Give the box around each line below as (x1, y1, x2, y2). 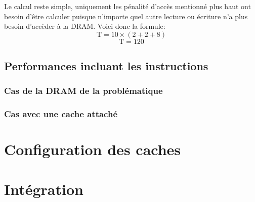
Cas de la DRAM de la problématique (4, 84, 163, 97)
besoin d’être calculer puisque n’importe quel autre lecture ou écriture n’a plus (4, 11, 248, 21)
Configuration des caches (4, 139, 181, 160)
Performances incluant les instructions (4, 58, 208, 74)
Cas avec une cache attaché (4, 108, 118, 120)
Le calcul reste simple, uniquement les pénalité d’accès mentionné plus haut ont (4, 1, 251, 11)
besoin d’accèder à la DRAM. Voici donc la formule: (4, 21, 165, 31)
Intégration (4, 178, 83, 199)
